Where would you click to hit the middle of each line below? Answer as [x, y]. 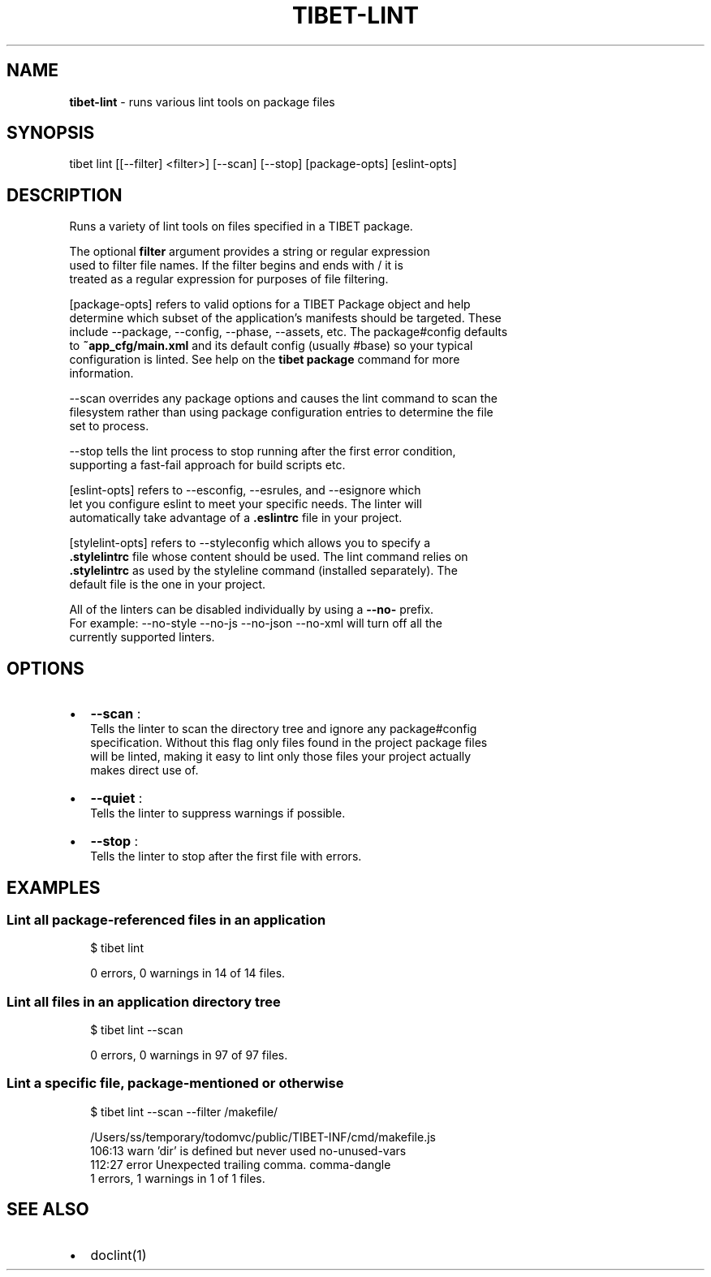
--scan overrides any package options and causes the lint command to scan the [283, 399]
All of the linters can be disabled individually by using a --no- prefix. [252, 610]
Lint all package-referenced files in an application [166, 919]
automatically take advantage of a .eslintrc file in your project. [236, 518]
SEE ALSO [48, 1210]
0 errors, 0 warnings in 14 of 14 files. [188, 973]
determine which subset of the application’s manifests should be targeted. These [285, 318]
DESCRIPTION [65, 195]
